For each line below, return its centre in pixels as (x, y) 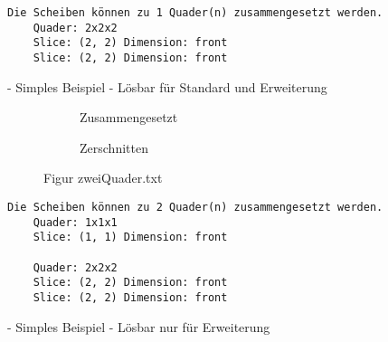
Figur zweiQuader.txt (103, 178)
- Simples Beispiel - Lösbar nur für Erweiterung (139, 326)
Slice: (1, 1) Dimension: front (130, 237)
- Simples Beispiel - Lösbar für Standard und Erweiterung (167, 86)
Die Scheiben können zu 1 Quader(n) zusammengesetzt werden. (195, 13)
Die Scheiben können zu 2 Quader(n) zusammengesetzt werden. (195, 207)
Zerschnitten (114, 147)
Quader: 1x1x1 (75, 222)
